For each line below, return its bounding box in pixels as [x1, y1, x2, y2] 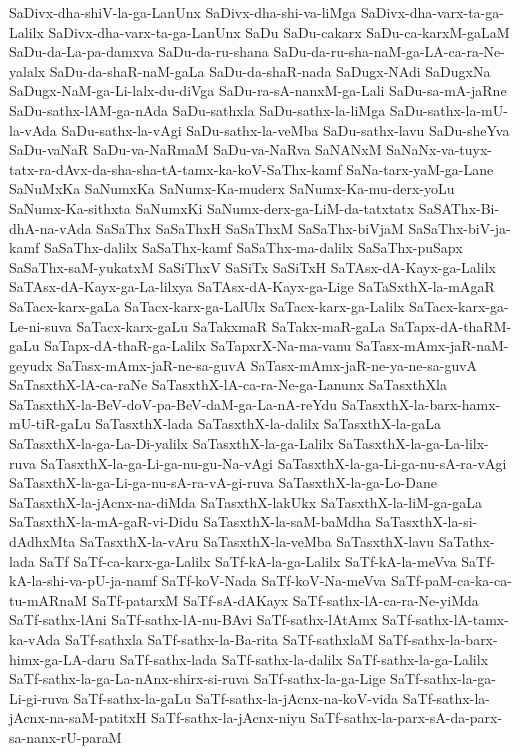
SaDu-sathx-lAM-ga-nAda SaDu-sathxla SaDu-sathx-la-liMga [9, 99, 386, 120]
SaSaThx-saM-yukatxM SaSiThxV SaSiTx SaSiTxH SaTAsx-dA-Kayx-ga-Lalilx [9, 256, 496, 277]
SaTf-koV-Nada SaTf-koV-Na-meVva [161, 570, 387, 591]
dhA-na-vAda [9, 217, 92, 238]
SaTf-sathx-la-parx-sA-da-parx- [310, 707, 503, 728]
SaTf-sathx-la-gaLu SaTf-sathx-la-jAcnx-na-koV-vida [73, 687, 399, 708]
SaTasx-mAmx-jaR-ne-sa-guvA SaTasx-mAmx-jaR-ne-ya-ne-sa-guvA [57, 354, 478, 375]
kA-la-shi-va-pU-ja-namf [9, 570, 157, 591]
